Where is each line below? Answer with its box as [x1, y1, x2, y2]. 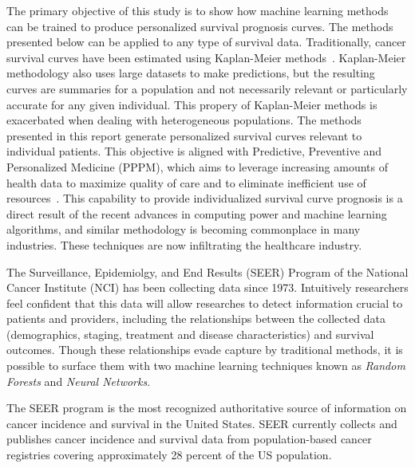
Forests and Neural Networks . [6, 372, 151, 389]
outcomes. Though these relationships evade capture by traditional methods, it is [6, 341, 403, 358]
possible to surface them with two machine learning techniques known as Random [6, 357, 405, 374]
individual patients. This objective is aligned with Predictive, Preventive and [6, 143, 382, 159]
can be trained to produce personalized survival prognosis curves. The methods [6, 18, 393, 34]
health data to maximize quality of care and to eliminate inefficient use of [6, 174, 366, 191]
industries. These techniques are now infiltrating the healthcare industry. [6, 236, 362, 253]
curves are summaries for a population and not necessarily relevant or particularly [6, 80, 408, 96]
